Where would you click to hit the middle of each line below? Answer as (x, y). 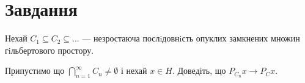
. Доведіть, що (199, 70)
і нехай (134, 70)
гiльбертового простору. (50, 50)
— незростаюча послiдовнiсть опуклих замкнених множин (191, 38)
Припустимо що (35, 70)
